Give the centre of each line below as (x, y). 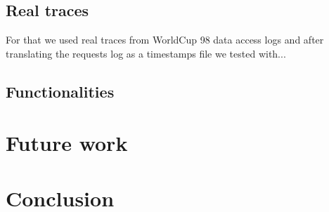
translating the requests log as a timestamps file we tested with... (146, 53)
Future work (67, 143)
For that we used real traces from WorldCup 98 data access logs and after (165, 40)
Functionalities (60, 91)
